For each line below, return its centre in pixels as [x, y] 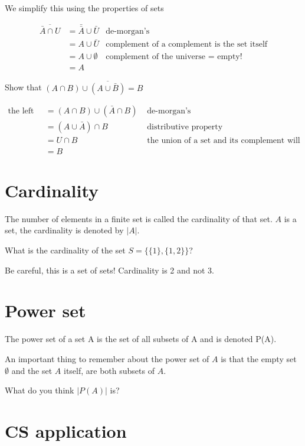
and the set [32, 370]
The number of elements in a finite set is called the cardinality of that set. [139, 218]
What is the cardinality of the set [65, 250]
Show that [23, 87]
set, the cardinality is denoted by [64, 230]
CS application [66, 430]
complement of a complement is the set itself [187, 45]
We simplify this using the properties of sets [84, 8]
